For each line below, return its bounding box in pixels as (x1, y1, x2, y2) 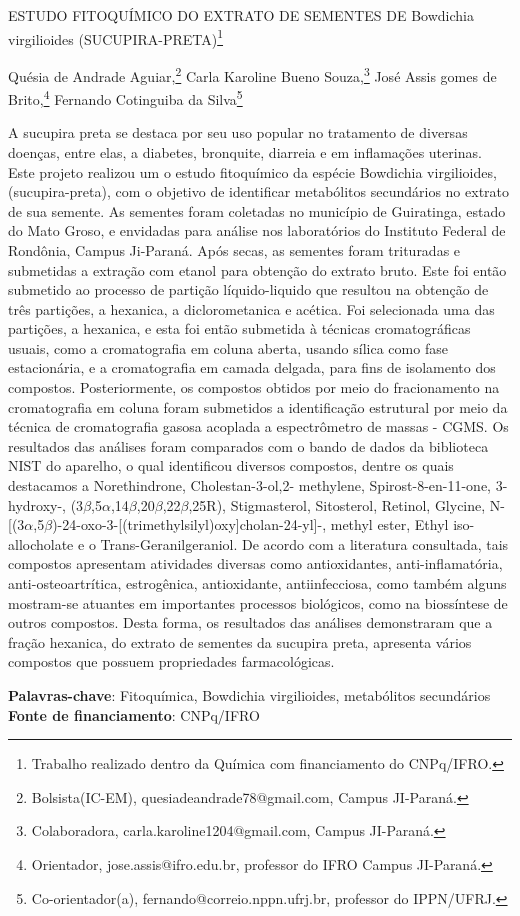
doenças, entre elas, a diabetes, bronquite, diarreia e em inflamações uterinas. (8, 141, 482, 162)
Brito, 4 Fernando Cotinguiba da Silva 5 (8, 86, 243, 109)
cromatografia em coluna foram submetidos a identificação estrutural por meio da (8, 396, 508, 417)
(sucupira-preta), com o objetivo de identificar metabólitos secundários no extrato (8, 181, 510, 202)
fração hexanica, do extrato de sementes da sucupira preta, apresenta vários (8, 631, 472, 652)
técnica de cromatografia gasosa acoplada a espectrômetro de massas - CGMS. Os (8, 416, 509, 437)
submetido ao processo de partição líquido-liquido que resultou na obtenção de (8, 279, 489, 300)
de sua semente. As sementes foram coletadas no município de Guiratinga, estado (8, 200, 506, 221)
